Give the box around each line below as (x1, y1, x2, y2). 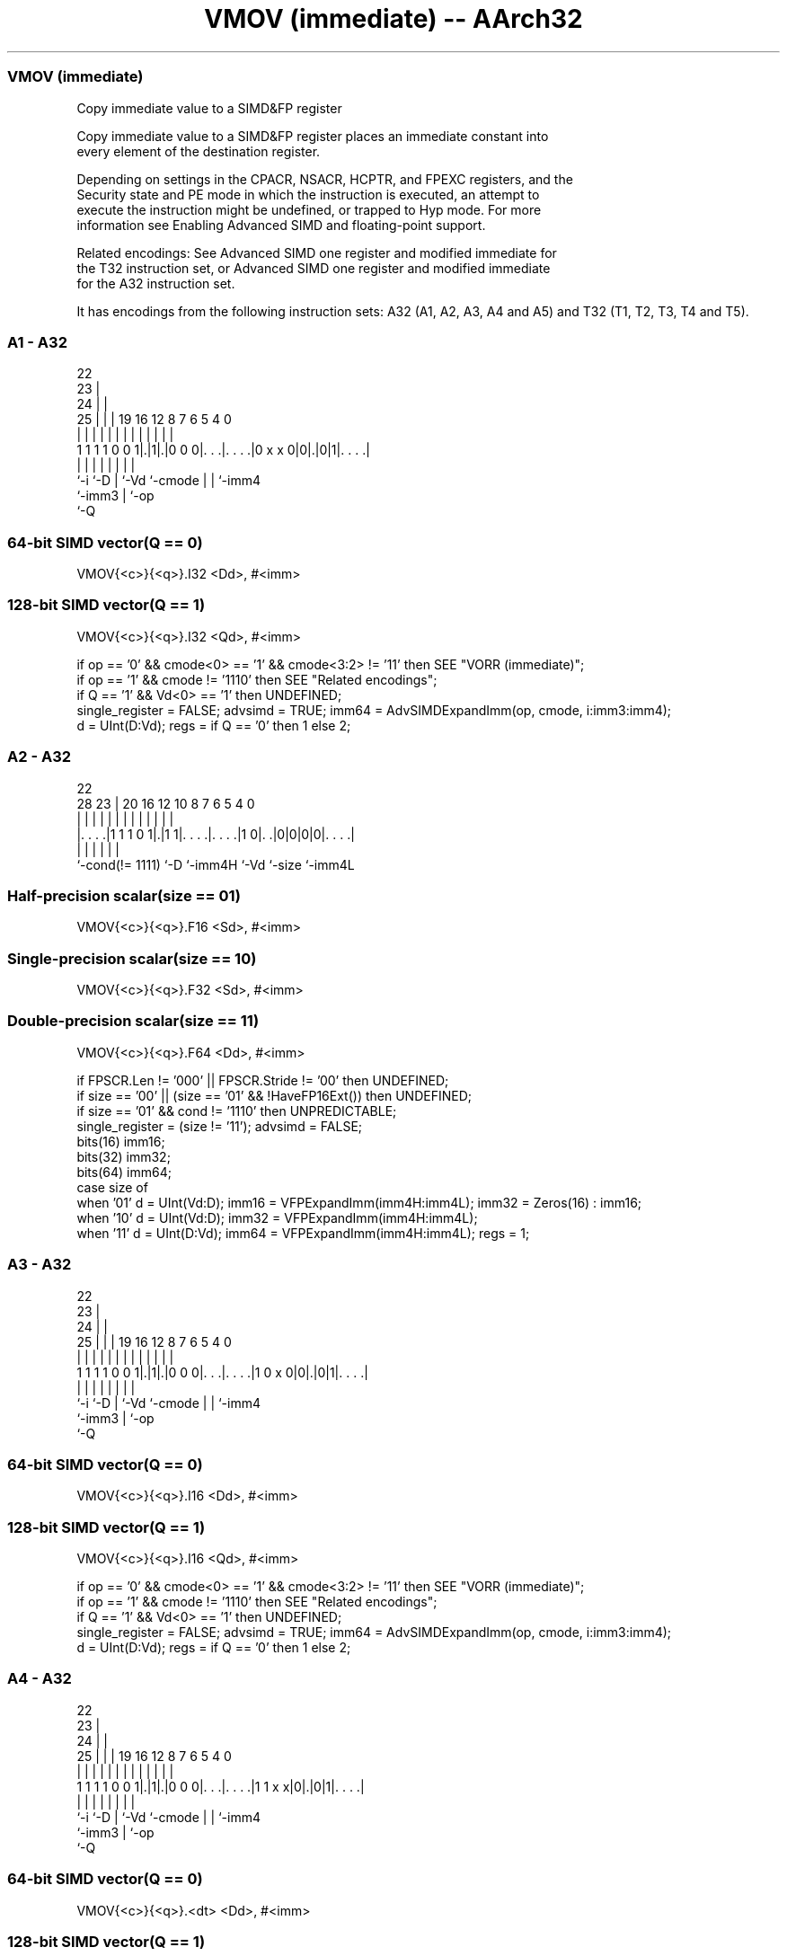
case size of (76, 1179, 148, 1195)
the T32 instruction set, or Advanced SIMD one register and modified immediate (76, 260, 551, 276)
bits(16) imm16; (76, 1133, 165, 1149)
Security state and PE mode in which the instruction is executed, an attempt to (76, 186, 540, 202)
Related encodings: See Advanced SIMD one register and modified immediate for (76, 244, 557, 261)
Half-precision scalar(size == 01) (7, 886, 241, 905)
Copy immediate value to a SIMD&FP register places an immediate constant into (76, 128, 549, 144)
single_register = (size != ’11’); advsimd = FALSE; (76, 1118, 363, 1134)
